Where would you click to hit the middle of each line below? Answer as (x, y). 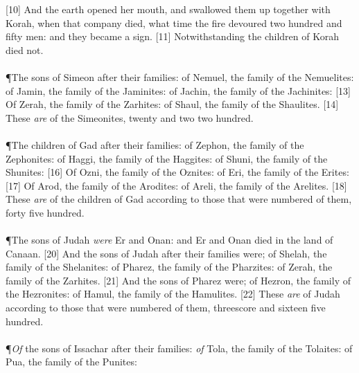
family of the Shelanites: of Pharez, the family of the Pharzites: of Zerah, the (169, 267)
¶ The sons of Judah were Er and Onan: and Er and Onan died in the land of (169, 240)
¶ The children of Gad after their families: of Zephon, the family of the (155, 144)
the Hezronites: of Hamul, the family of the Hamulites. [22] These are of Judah (173, 294)
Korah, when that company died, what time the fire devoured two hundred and (174, 22)
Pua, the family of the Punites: (71, 362)
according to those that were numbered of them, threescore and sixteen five (166, 308)
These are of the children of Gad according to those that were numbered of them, (179, 199)
